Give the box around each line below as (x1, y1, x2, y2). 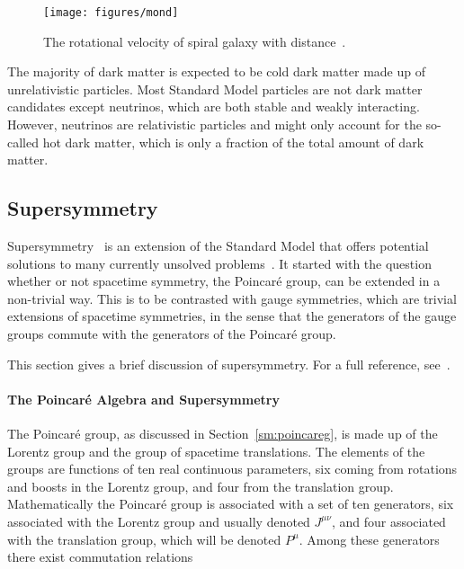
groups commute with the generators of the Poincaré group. (7, 324, 336, 342)
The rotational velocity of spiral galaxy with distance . (43, 31, 346, 50)
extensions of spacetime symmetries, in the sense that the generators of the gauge (7, 307, 457, 325)
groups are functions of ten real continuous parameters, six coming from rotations (7, 459, 458, 478)
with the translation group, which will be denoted (7, 529, 281, 548)
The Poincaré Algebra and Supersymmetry (7, 389, 280, 408)
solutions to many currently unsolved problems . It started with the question (7, 253, 432, 272)
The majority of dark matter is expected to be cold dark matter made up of (7, 62, 425, 81)
